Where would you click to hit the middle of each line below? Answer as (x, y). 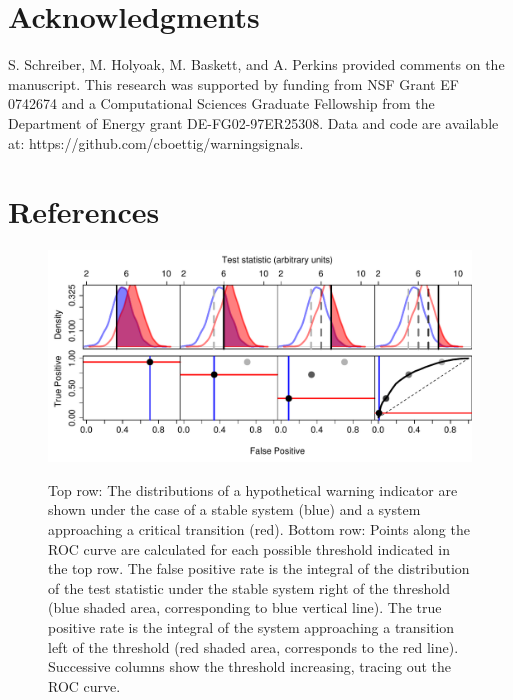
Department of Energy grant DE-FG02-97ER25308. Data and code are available (253, 122)
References (84, 211)
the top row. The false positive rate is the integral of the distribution (259, 568)
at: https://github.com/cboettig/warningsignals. (156, 142)
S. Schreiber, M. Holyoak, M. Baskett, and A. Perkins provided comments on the (256, 64)
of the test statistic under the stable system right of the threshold (249, 587)
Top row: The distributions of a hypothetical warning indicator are (253, 489)
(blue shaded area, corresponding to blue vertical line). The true (245, 607)
